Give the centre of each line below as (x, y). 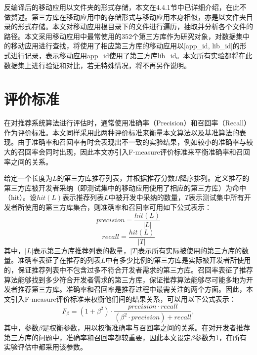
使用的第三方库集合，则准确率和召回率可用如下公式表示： (118, 207)
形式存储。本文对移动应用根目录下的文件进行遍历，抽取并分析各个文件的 (135, 26)
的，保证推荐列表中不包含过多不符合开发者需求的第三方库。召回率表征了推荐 (128, 269)
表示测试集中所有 (216, 197)
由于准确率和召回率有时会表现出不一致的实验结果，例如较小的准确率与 (132, 142)
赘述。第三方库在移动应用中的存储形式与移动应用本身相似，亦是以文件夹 (128, 17)
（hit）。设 (21, 197)
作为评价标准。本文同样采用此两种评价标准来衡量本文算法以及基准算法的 (122, 132)
